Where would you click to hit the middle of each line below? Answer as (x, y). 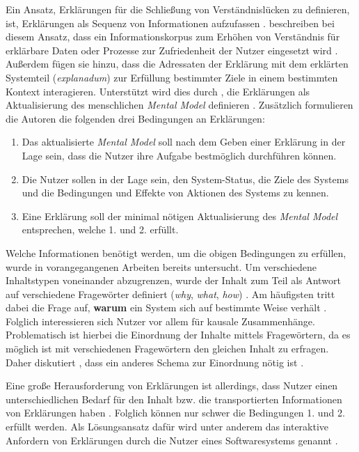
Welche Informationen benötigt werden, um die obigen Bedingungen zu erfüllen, (176, 252)
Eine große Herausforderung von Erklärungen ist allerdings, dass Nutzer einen (172, 385)
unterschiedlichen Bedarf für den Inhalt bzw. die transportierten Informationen (174, 399)
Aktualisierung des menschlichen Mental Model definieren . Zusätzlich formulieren (179, 105)
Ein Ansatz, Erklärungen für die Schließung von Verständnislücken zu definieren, (178, 9)
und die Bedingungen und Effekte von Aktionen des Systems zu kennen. (175, 193)
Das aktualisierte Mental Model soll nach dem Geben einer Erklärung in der (184, 142)
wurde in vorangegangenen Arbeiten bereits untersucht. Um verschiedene (161, 266)
